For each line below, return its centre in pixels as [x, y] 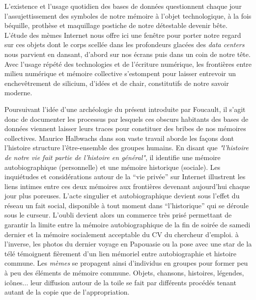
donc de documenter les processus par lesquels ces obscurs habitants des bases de [127, 119]
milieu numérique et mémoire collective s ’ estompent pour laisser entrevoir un [120, 73]
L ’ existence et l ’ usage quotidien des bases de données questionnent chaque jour [123, 6]
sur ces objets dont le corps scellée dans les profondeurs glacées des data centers [125, 44]
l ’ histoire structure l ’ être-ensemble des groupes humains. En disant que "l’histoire [127, 148]
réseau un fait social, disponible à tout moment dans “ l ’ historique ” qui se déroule [127, 205]
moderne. [18, 93]
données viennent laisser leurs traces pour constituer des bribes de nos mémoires [125, 128]
